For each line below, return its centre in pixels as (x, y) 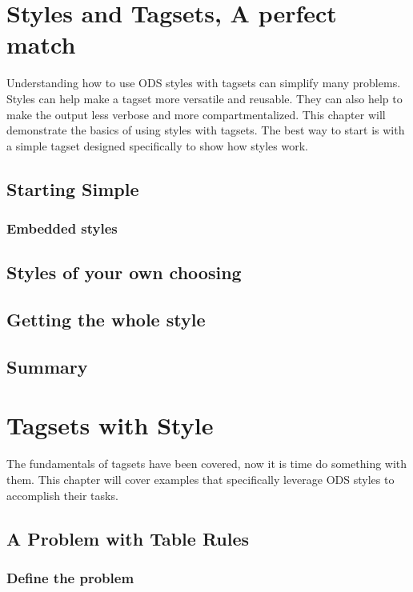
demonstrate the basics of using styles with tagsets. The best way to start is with (206, 130)
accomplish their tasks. (62, 495)
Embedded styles (62, 228)
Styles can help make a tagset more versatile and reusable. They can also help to (204, 98)
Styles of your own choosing (124, 272)
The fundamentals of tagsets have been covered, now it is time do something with (207, 464)
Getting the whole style (106, 320)
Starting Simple (73, 188)
